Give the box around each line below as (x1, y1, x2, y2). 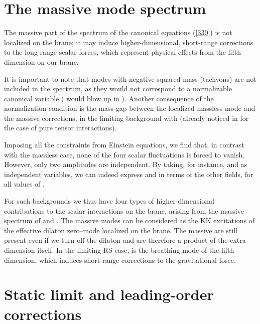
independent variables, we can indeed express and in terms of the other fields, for (4, 169, 253, 179)
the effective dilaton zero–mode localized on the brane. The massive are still (4, 225, 238, 235)
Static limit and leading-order (4, 284, 214, 304)
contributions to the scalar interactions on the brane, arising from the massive (4, 205, 244, 216)
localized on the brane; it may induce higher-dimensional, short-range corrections (4, 37, 253, 47)
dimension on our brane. (4, 56, 79, 67)
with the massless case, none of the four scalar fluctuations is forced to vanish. (4, 149, 245, 159)
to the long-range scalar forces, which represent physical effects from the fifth (4, 47, 241, 57)
